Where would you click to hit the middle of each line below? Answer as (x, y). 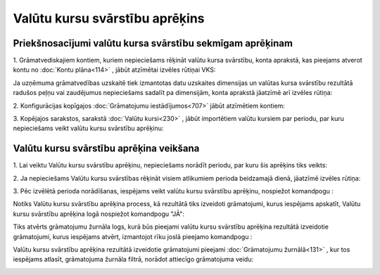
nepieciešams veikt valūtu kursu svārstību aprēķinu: (88, 128)
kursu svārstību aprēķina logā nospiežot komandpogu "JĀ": (99, 214)
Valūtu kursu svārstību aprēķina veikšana (106, 149)
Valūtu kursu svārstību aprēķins (109, 18)
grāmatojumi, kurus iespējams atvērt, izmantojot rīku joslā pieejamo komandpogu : (133, 236)
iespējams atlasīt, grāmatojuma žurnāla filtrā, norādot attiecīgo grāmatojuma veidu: (133, 260)
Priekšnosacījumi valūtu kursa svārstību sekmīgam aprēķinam (153, 43)
